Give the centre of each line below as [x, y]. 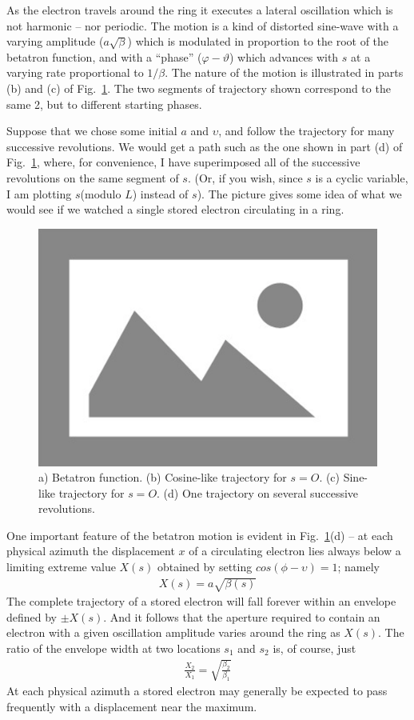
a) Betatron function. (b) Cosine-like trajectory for [163, 477]
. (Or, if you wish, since [245, 177]
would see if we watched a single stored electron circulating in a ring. [175, 209]
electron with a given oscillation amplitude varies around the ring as [173, 632]
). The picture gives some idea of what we [299, 193]
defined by [32, 616]
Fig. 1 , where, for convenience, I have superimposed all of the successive [183, 162]
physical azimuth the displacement [91, 551]
